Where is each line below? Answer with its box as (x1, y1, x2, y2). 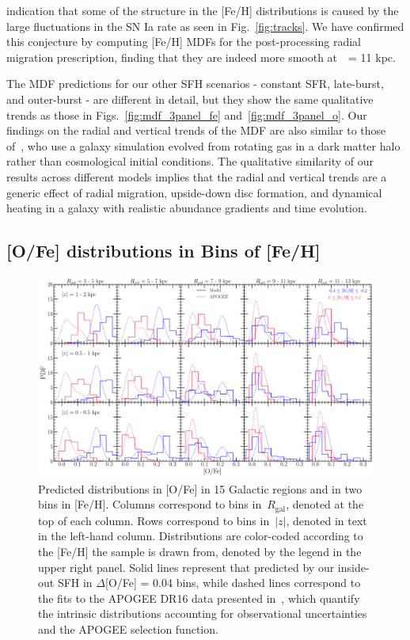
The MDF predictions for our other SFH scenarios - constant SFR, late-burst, (6, 75, 384, 92)
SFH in (57, 574, 93, 591)
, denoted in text (286, 512, 367, 528)
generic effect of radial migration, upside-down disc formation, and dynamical (6, 184, 382, 200)
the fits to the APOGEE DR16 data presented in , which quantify (38, 589, 360, 606)
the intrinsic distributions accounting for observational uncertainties (38, 605, 367, 622)
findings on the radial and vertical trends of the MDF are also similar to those (6, 122, 386, 139)
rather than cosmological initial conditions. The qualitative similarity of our (6, 153, 374, 170)
